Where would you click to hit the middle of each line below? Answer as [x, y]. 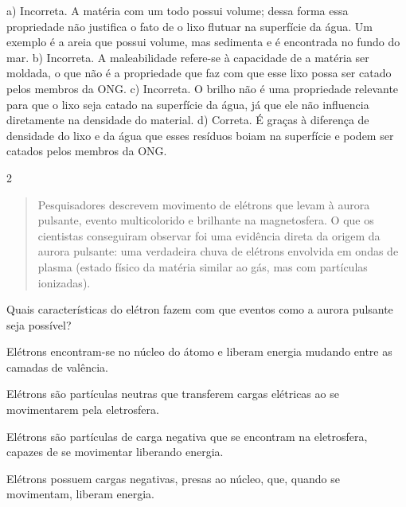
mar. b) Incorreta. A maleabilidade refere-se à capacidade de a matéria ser [188, 57]
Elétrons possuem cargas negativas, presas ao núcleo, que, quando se [173, 478]
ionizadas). [64, 282]
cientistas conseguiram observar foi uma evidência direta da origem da [209, 235]
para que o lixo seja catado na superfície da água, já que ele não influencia [188, 104]
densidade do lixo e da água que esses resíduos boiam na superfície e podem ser [200, 135]
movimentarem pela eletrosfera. [83, 409]
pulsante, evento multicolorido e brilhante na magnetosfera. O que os [206, 220]
